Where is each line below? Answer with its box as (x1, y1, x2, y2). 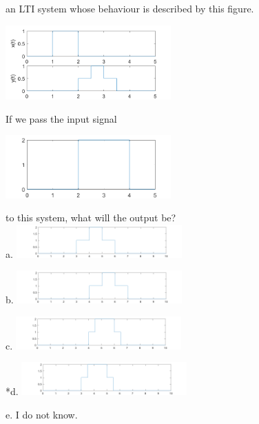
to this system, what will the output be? (6, 210, 176, 225)
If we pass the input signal (6, 111, 117, 125)
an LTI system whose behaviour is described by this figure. (6, 1, 254, 15)
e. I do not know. (6, 407, 78, 421)
